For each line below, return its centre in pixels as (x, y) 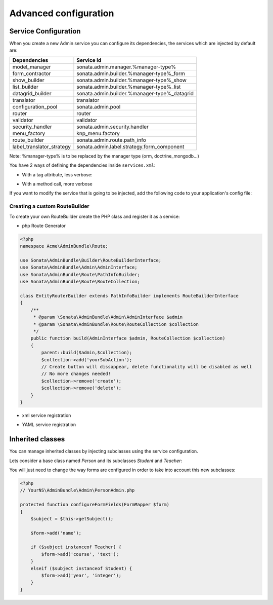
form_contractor (32, 73)
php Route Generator (44, 225)
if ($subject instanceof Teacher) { (76, 547)
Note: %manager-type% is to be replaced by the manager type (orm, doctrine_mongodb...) (104, 156)
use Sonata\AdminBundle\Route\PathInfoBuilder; (80, 274)
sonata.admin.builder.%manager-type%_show (132, 80)
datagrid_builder (32, 93)
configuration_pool (35, 106)
